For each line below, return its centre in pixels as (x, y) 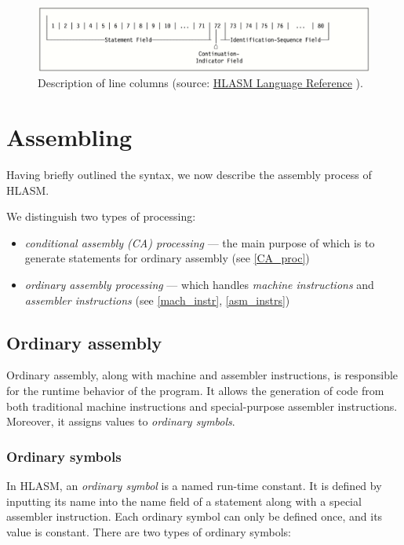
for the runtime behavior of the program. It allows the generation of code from (195, 390)
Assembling (69, 137)
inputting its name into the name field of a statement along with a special (184, 501)
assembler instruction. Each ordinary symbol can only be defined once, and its (195, 516)
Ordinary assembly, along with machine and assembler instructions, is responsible (202, 375)
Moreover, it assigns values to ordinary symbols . (121, 421)
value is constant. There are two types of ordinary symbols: (149, 531)
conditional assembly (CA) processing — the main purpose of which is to (200, 242)
